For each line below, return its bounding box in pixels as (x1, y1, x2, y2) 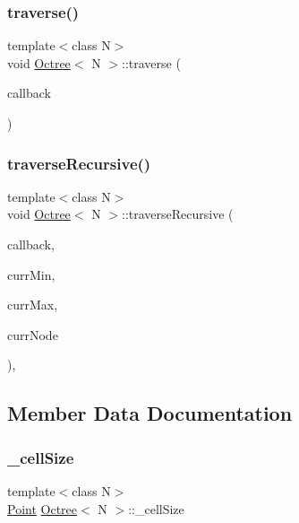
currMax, (7, 295, 58, 314)
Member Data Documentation (7, 399, 293, 427)
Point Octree (7, 499, 78, 518)
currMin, (7, 265, 56, 283)
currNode (7, 325, 58, 344)
